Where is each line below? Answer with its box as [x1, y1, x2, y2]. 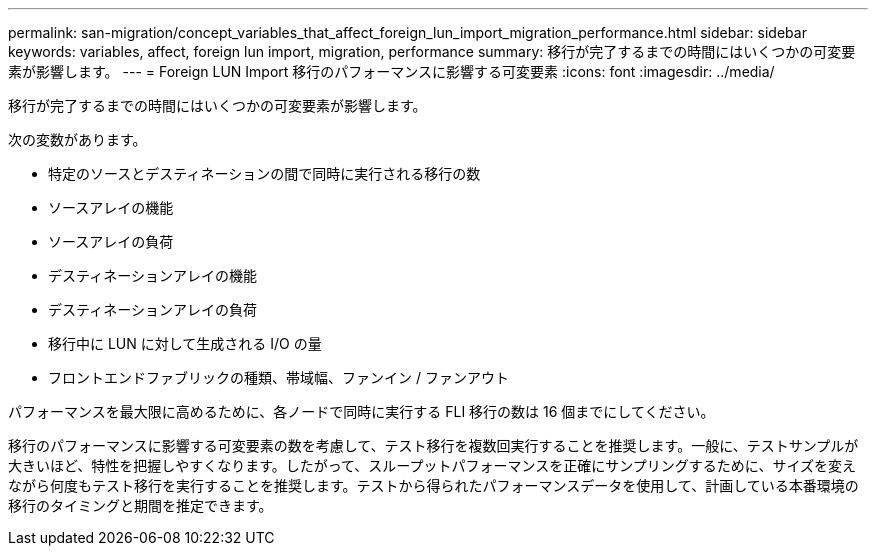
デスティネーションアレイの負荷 [48, 301, 257, 318]
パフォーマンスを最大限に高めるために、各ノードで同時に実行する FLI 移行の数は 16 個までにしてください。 [8, 403, 715, 420]
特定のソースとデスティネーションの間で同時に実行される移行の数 [48, 165, 481, 182]
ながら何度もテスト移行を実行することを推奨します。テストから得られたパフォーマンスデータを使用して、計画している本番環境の [8, 477, 859, 494]
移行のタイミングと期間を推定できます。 [8, 497, 273, 514]
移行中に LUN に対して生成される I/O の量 [48, 335, 322, 352]
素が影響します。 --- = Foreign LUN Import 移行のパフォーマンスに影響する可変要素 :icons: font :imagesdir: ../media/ [8, 63, 775, 80]
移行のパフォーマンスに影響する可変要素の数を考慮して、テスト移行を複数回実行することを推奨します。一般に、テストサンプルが [8, 437, 859, 454]
